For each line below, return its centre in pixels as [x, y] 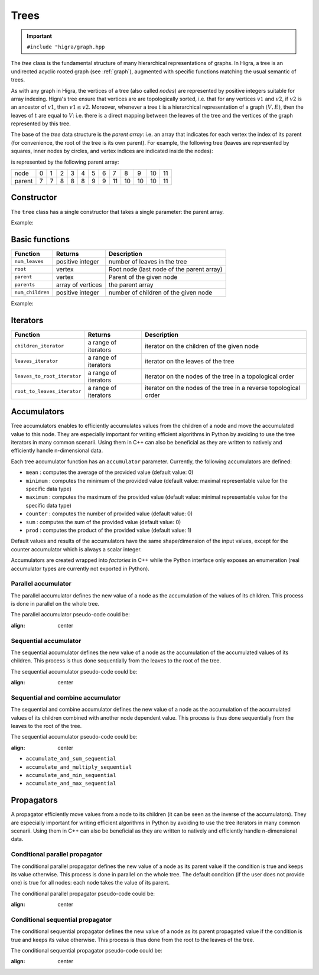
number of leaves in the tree [148, 261]
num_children [32, 292]
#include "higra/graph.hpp [66, 47]
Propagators [35, 800]
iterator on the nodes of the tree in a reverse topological [223, 388]
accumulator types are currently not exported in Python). [80, 568]
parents [25, 285]
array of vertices [79, 285]
